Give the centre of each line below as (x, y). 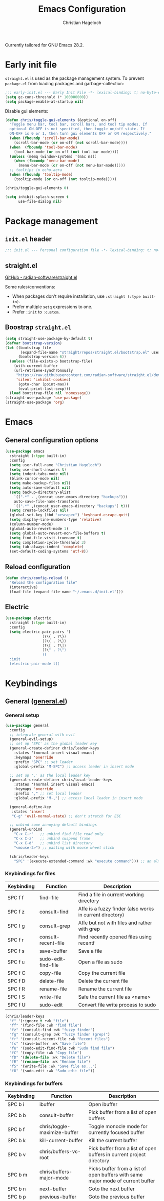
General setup (22, 715)
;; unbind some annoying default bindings (53, 825)
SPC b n (17, 1189)
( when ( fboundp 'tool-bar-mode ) (43, 147)
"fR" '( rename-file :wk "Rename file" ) (50, 1062)
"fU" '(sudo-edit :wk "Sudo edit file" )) (52, 1071)
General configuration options (52, 440)
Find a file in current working (111, 894)
